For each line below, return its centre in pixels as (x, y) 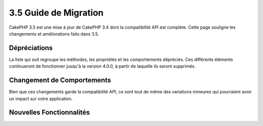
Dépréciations (31, 48)
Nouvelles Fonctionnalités (49, 113)
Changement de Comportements (60, 80)
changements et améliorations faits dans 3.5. (54, 34)
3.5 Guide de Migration (56, 13)
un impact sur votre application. (41, 99)
